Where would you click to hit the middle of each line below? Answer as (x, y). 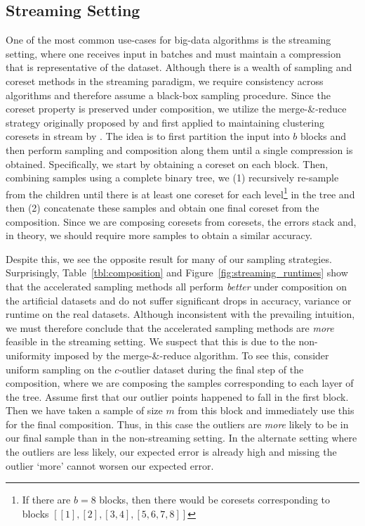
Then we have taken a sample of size (84, 410)
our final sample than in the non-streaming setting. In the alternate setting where (181, 438)
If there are (46, 500)
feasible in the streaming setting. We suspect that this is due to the (151, 341)
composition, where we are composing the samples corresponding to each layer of (180, 383)
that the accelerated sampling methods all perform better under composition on (177, 286)
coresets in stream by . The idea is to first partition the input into (148, 136)
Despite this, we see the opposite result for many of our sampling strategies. (169, 258)
